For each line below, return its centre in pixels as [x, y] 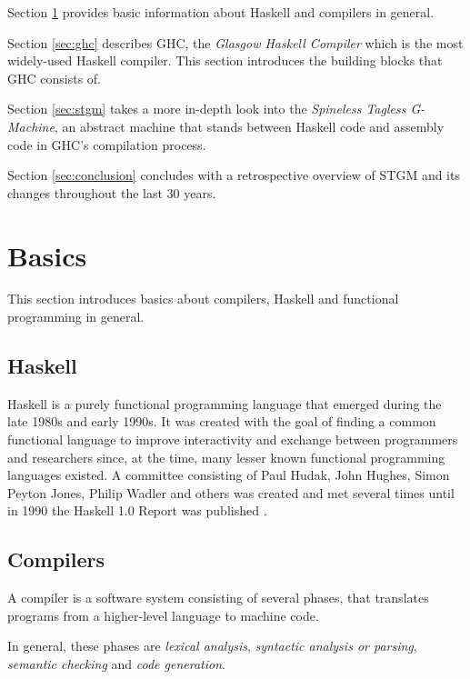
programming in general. [76, 317]
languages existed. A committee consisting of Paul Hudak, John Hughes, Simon [229, 475]
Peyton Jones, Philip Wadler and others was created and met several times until [231, 492]
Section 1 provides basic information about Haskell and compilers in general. [221, 12]
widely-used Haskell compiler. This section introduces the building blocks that [225, 60]
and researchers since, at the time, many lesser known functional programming [226, 457]
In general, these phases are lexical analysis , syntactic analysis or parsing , [212, 646]
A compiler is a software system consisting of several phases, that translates [218, 598]
